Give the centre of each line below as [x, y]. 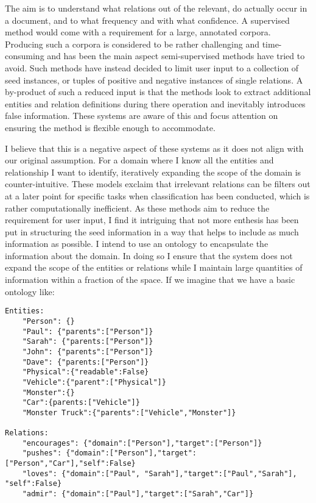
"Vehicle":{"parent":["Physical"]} [94, 382]
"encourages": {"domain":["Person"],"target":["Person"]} [142, 443]
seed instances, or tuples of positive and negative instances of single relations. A [154, 80]
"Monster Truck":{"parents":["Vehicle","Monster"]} [129, 412]
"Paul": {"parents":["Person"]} [88, 331]
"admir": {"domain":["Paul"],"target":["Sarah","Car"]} [138, 494]
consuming [25, 56]
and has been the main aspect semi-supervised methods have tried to [176, 56]
